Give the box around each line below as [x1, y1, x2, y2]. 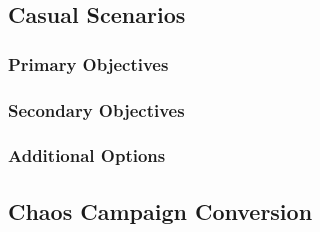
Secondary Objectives [8, 97, 185, 122]
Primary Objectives [8, 51, 169, 76]
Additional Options [8, 143, 166, 168]
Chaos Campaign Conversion [8, 195, 313, 226]
